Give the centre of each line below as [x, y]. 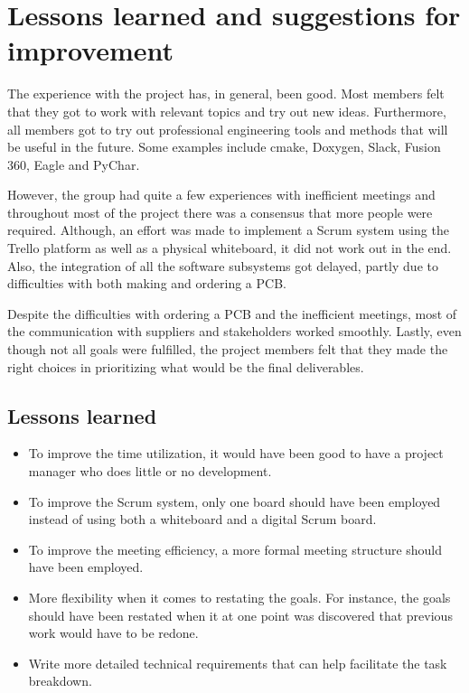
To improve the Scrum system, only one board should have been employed [234, 501]
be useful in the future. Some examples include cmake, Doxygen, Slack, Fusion [224, 147]
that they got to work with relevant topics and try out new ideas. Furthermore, [227, 111]
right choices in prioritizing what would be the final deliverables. [186, 366]
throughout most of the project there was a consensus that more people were [220, 212]
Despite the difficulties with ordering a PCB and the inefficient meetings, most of [232, 313]
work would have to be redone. [113, 633]
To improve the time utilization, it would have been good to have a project [236, 453]
